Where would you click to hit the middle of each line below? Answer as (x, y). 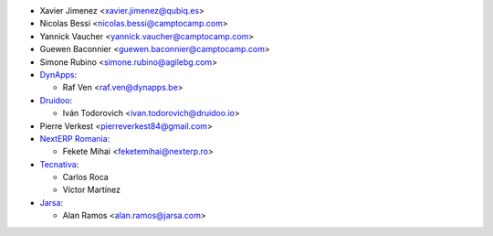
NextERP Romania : (75, 138)
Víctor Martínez (92, 190)
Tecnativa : (59, 164)
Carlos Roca (85, 177)
